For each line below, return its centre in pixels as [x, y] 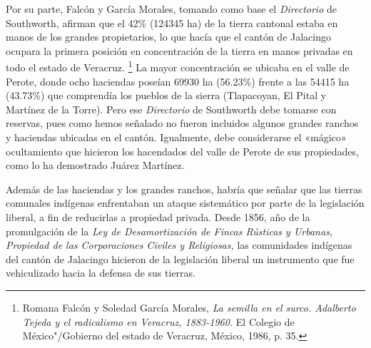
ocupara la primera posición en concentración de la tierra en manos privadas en [179, 50]
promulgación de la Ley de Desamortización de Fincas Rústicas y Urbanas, [169, 231]
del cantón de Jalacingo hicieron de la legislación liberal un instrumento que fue [180, 259]
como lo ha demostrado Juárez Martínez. [95, 165]
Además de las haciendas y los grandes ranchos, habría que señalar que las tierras [184, 189]
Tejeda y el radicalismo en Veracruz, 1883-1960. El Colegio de [158, 321]
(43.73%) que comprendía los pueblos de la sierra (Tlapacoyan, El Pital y [166, 95]
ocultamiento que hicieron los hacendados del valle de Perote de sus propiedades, [182, 151]
